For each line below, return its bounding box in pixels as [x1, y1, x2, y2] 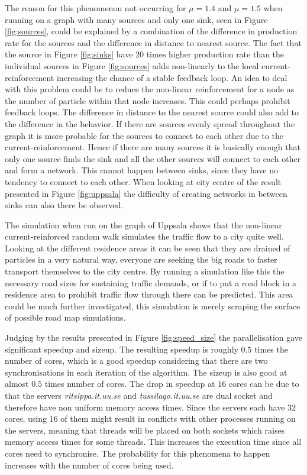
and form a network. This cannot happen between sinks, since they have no [5, 164, 278, 176]
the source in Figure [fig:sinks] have [5, 48, 133, 60]
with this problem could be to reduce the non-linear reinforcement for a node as [5, 83, 295, 95]
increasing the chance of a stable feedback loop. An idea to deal [56, 71, 287, 83]
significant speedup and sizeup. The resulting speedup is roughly [5, 342, 238, 355]
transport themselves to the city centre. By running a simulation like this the [5, 265, 285, 277]
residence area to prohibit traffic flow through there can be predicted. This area [5, 288, 293, 300]
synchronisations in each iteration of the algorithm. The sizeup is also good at [5, 366, 287, 378]
